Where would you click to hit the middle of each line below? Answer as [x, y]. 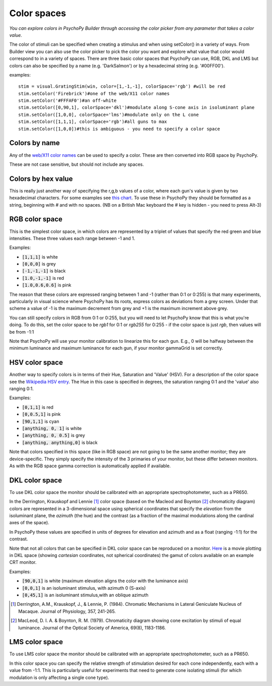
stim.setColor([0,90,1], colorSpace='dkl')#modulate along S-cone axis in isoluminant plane [137, 108]
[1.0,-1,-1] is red [43, 278]
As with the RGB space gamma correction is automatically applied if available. [90, 466]
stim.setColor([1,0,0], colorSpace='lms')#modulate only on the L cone [109, 114]
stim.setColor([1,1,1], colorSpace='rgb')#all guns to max [93, 122]
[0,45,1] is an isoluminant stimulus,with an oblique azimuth [85, 595]
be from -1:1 [22, 332]
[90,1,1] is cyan [41, 421]
